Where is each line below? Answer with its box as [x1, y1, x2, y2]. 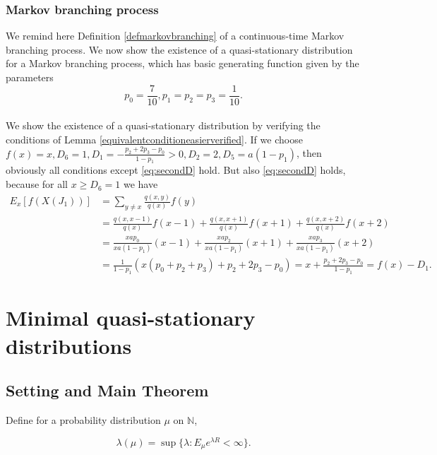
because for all [6, 177, 68, 191]
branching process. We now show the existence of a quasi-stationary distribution [6, 42, 353, 57]
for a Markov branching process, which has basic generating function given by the [6, 56, 359, 71]
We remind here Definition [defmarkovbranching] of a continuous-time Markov [6, 28, 345, 43]
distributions [6, 331, 132, 360]
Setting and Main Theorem [6, 379, 209, 401]
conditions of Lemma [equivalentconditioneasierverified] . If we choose [6, 131, 303, 146]
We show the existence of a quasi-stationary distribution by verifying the [6, 118, 321, 133]
